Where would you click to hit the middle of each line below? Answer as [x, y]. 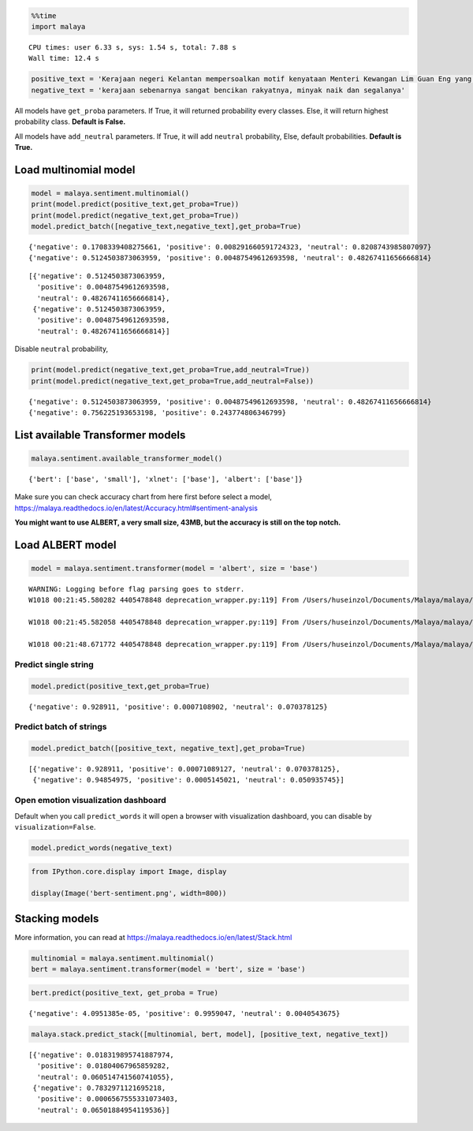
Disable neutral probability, [61, 349]
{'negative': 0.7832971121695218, [99, 1088]
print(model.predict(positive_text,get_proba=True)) [135, 204]
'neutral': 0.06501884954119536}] [103, 1110]
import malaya [58, 26]
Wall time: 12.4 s [64, 58]
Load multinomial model [75, 170]
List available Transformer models [100, 435]
